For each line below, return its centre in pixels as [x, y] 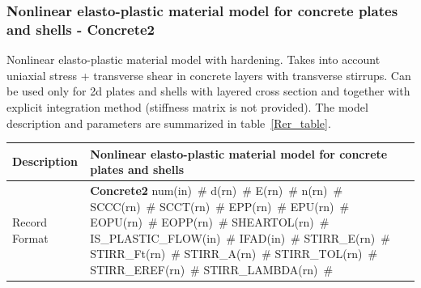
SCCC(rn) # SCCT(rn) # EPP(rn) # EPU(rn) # [220, 206]
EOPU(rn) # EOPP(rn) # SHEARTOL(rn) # [210, 222]
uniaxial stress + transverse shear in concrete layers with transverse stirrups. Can [209, 75]
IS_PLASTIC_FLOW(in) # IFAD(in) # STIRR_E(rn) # [240, 237]
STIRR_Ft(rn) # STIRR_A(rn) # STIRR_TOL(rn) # [234, 254]
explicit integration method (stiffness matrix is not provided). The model [187, 106]
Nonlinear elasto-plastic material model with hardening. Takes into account [193, 59]
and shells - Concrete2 [81, 29]
